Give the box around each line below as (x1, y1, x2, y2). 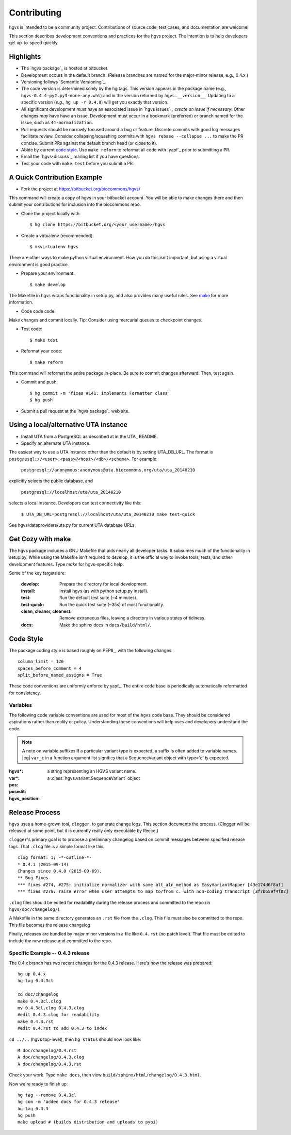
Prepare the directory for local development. (59, 581, 148, 587)
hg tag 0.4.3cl (17, 978, 54, 984)
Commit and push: (21, 379, 58, 385)
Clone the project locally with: (21, 210, 81, 216)
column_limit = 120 (17, 659, 64, 665)
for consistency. (9, 690, 41, 696)
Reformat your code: (21, 348, 63, 354)
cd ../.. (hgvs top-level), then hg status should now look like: (9, 1036, 142, 1042)
